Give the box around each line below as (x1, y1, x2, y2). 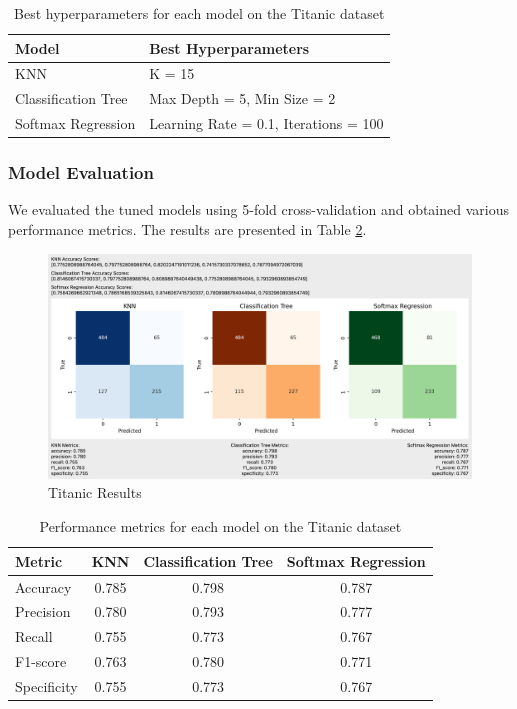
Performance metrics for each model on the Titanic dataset (39, 516, 402, 537)
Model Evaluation (8, 160, 154, 185)
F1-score (15, 651, 67, 672)
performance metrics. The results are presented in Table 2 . (8, 219, 367, 240)
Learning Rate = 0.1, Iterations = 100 (149, 113, 384, 134)
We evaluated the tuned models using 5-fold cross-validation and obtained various (8, 199, 509, 220)
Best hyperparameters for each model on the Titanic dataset (14, 3, 385, 23)
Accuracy (15, 576, 72, 597)
